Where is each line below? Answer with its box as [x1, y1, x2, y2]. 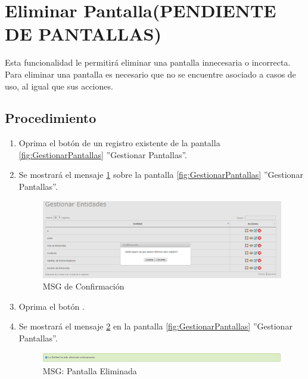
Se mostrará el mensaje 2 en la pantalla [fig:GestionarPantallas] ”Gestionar [18, 320, 293, 332]
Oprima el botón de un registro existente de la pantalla [18, 137, 220, 149]
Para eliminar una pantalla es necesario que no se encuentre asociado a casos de [5, 67, 296, 80]
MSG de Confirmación [42, 280, 125, 292]
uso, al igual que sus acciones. [5, 79, 113, 92]
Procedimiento [5, 109, 97, 127]
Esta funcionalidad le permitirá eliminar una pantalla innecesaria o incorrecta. [5, 56, 291, 69]
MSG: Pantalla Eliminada [42, 364, 137, 377]
